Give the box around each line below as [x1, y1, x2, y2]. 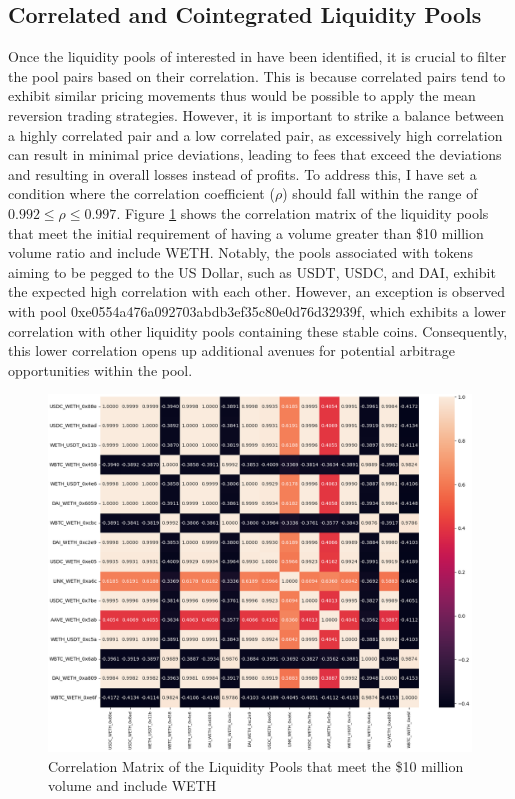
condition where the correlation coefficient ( [8, 183, 275, 204]
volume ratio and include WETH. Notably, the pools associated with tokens [8, 242, 473, 263]
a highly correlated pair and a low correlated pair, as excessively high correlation [8, 124, 503, 145]
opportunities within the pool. [8, 359, 193, 380]
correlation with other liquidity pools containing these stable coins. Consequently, [8, 320, 508, 341]
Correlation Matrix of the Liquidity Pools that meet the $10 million [48, 755, 464, 776]
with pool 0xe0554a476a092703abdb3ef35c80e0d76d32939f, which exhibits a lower [8, 300, 506, 321]
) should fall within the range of [282, 183, 478, 204]
